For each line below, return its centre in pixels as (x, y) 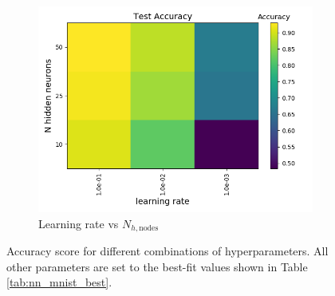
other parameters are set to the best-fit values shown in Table (157, 266)
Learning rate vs (79, 223)
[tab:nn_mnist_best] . (59, 282)
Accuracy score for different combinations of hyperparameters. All (167, 251)
